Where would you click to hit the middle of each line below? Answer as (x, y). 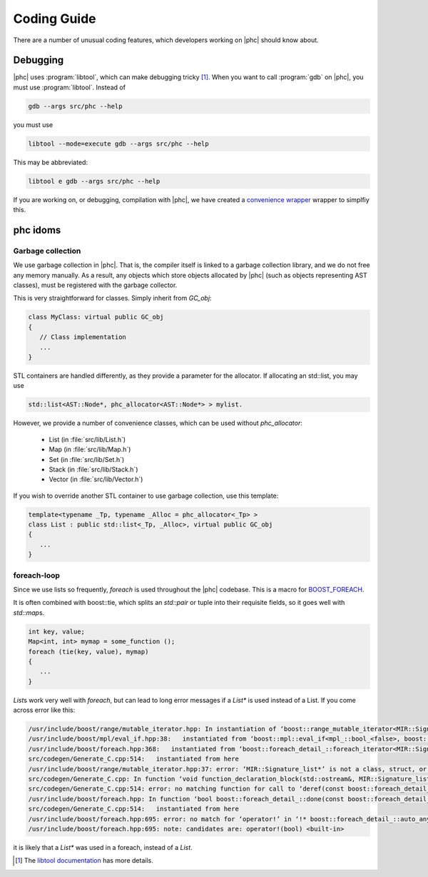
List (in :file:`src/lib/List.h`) (87, 439)
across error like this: (44, 710)
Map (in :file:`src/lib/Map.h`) (90, 449)
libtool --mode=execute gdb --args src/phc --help (119, 144)
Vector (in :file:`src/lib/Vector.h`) (96, 479)
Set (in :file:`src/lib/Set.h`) (87, 459)
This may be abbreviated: (51, 162)
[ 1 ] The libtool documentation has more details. (84, 861)
